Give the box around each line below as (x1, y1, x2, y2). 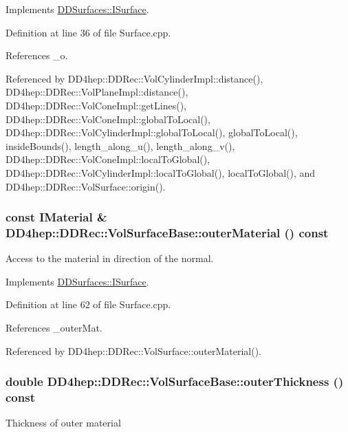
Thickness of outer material (6, 415, 121, 430)
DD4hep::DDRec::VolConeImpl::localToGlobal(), (6, 152, 210, 166)
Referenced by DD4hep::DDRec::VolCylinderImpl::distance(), (6, 71, 263, 85)
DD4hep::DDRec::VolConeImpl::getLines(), (6, 98, 186, 112)
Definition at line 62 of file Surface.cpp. (6, 297, 171, 312)
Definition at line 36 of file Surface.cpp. (6, 25, 171, 39)
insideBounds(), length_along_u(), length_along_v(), (6, 138, 235, 153)
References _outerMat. (6, 321, 102, 335)
